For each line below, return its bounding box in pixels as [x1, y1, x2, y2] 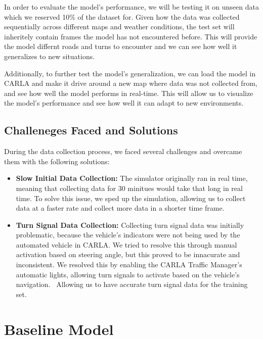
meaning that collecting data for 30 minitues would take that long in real [16, 182, 243, 193]
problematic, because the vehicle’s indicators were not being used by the [16, 229, 240, 240]
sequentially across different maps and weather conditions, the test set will [4, 21, 235, 32]
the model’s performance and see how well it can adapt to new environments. [4, 98, 244, 108]
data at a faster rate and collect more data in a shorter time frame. [16, 203, 225, 213]
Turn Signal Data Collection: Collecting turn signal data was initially [16, 219, 244, 230]
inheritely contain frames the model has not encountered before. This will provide [4, 31, 257, 41]
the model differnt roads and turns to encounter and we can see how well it [4, 41, 237, 52]
